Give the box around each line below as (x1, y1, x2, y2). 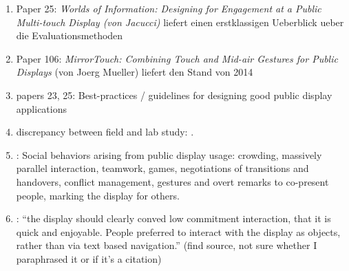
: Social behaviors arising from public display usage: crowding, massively (16, 147, 322, 162)
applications (16, 101, 67, 116)
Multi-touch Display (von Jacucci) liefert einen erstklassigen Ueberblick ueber (16, 14, 344, 29)
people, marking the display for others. (16, 188, 180, 202)
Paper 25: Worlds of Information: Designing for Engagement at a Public (16, 1, 321, 15)
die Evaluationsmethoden (16, 28, 123, 43)
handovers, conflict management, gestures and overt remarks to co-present (16, 174, 329, 188)
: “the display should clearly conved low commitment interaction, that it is (16, 211, 331, 226)
